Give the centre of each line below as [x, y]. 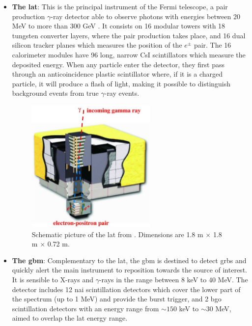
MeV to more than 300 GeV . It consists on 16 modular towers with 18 [119, 26]
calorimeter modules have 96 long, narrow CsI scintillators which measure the [129, 54]
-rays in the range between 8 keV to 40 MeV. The [173, 280]
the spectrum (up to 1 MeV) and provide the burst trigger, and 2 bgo [117, 299]
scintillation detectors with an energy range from [85, 308]
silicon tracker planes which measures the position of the [97, 45]
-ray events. [122, 93]
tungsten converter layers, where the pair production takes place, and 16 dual [129, 35]
